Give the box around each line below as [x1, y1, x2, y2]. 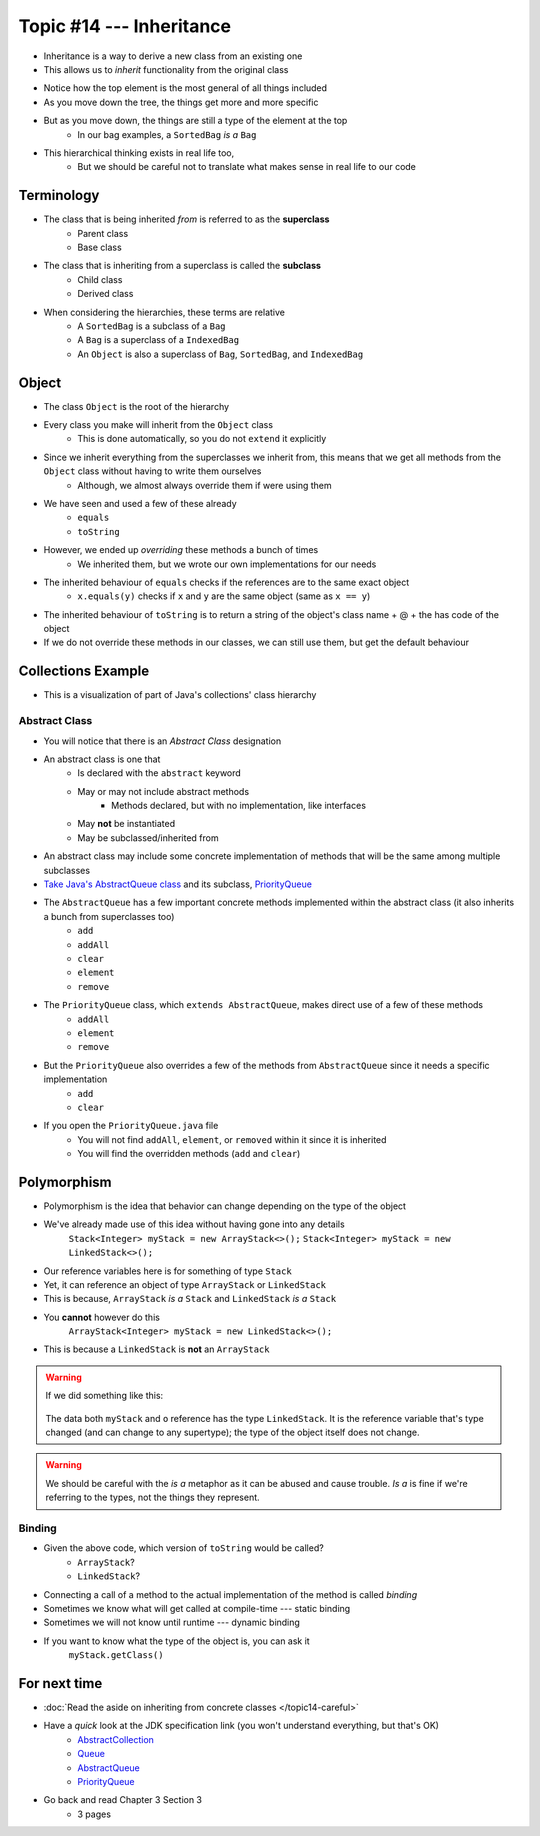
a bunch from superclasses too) [43, 910, 175, 922]
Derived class [77, 288, 134, 300]
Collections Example [18, 663, 150, 680]
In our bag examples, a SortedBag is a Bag [77, 128, 257, 140]
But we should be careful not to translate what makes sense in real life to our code [77, 161, 417, 173]
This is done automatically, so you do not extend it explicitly [77, 433, 327, 445]
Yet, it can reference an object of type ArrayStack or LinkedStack [43, 1278, 327, 1290]
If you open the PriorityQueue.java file [43, 1120, 219, 1132]
